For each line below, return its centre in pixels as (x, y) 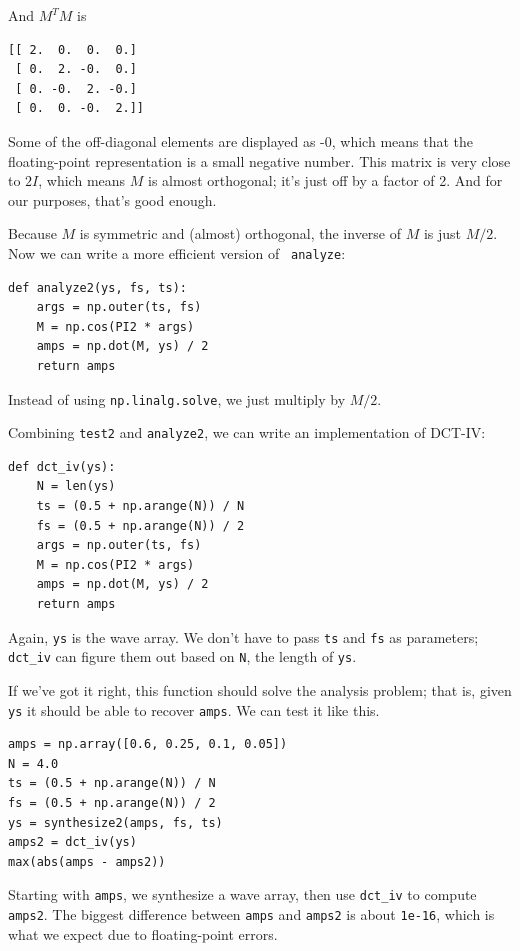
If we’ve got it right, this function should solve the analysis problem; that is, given (260, 689)
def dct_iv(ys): (62, 466)
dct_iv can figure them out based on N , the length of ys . (182, 656)
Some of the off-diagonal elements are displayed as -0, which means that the (241, 140)
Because (32, 233)
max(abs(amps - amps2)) (87, 861)
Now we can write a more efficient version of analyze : (177, 252)
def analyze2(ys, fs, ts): (97, 287)
